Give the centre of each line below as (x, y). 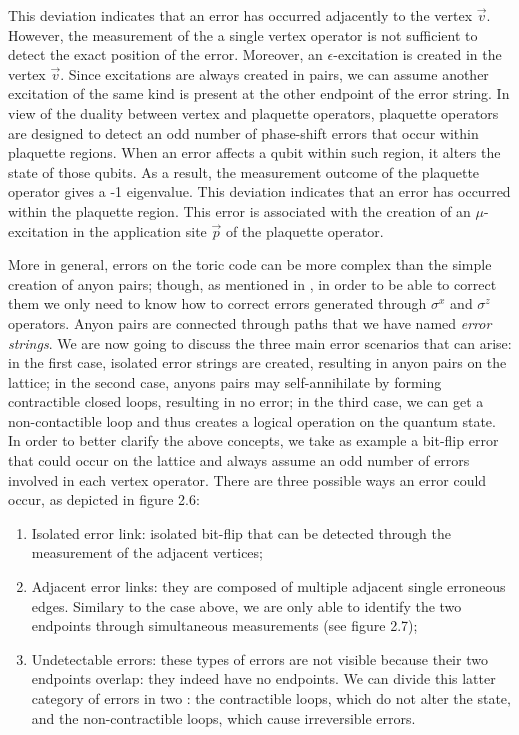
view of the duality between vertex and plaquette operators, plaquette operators (253, 112)
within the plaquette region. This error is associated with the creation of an (239, 210)
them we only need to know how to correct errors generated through (217, 303)
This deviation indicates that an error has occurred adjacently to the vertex (240, 15)
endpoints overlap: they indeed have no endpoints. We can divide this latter (263, 678)
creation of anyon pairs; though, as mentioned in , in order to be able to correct (252, 283)
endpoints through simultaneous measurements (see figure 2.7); (224, 625)
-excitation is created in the (417, 54)
